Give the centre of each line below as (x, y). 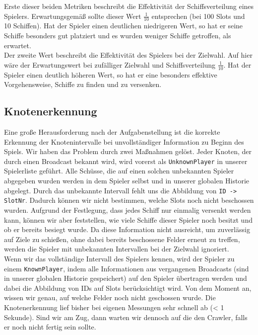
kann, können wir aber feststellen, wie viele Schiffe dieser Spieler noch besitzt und (128, 219)
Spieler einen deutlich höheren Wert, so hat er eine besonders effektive (111, 74)
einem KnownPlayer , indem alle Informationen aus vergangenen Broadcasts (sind (127, 268)
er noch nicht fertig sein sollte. (50, 327)
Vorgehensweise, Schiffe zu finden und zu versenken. (83, 84)
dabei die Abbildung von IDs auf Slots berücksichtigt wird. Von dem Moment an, (128, 288)
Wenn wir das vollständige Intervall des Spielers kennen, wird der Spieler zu (119, 258)
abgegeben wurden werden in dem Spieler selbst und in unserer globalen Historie (127, 181)
